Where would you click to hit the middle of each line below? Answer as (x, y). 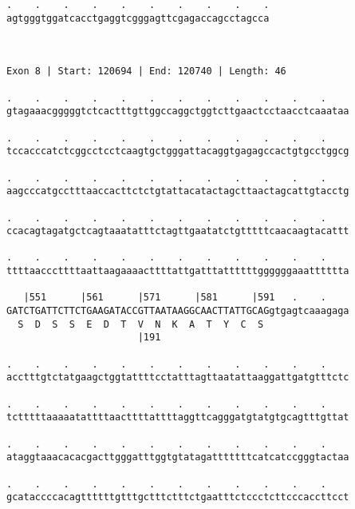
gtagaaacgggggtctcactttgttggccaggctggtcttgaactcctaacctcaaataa (178, 111)
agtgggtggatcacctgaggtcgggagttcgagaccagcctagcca (138, 18)
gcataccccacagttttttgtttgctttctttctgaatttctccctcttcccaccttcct (178, 497)
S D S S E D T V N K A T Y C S (141, 324)
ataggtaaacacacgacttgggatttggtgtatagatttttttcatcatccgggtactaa (178, 457)
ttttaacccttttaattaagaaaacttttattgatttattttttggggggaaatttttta (178, 271)
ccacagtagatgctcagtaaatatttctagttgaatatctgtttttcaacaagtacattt (178, 231)
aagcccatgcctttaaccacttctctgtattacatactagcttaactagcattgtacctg (178, 191)
